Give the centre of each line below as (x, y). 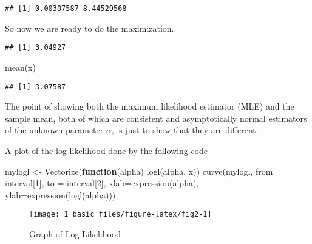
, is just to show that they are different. (185, 130)
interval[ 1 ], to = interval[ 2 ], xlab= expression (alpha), (102, 183)
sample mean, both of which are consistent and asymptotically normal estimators (156, 118)
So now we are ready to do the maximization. (90, 28)
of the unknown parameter (54, 130)
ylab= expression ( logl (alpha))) (60, 194)
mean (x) (20, 67)
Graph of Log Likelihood (75, 233)
